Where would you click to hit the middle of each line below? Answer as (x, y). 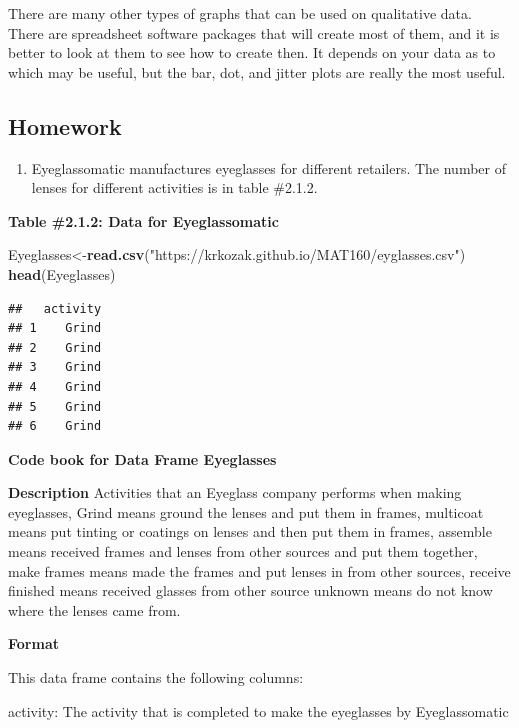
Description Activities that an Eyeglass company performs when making (235, 492)
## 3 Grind (55, 367)
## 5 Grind (55, 406)
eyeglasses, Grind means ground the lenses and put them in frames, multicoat (246, 511)
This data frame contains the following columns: (156, 677)
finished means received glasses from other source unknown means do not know (250, 590)
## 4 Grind (55, 386)
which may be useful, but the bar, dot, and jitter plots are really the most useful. (257, 71)
